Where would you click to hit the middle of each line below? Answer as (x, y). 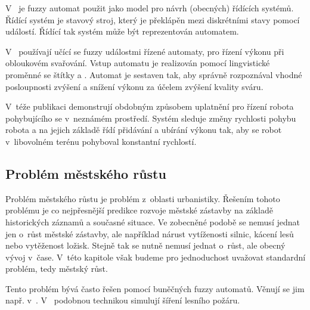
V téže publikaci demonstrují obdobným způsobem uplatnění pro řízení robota (150, 106)
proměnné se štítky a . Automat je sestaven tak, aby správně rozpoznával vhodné (154, 74)
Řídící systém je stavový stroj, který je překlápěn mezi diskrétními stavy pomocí (153, 19)
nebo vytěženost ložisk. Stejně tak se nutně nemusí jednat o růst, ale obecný (145, 245)
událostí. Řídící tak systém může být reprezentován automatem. (122, 31)
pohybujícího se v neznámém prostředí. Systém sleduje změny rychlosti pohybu (151, 118)
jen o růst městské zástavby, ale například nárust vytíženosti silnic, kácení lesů (150, 233)
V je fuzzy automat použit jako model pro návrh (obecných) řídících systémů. (150, 8)
